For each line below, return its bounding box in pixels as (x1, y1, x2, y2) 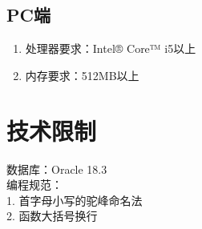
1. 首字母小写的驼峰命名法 (6, 191, 143, 208)
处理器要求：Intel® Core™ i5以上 (25, 40, 196, 57)
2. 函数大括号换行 (6, 207, 98, 224)
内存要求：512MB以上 (25, 66, 139, 83)
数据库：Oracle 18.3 (6, 160, 107, 177)
